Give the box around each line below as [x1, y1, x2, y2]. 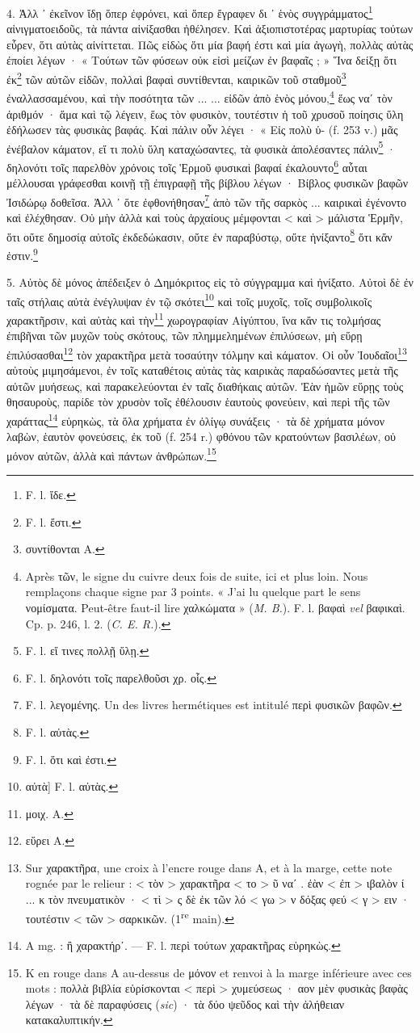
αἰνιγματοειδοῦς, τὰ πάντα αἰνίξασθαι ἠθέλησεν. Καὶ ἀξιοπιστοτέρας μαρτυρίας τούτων [6, 20, 414, 37]
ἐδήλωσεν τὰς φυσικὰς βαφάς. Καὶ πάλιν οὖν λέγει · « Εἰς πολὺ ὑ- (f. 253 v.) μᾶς [6, 121, 398, 138]
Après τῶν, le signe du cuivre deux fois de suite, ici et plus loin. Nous [25, 567, 368, 584]
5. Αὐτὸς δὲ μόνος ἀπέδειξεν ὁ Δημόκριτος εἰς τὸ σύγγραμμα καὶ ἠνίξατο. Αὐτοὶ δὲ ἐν [6, 274, 414, 291]
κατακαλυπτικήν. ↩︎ [25, 1011, 113, 1028]
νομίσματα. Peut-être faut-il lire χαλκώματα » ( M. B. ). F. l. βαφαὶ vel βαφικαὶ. [25, 598, 405, 615]
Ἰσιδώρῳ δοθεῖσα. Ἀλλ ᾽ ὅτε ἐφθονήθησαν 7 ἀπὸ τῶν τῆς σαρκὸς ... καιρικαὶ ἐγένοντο [6, 191, 407, 210]
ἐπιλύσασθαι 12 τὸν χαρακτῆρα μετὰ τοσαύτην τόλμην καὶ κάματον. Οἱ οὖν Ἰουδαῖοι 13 [6, 343, 407, 363]
